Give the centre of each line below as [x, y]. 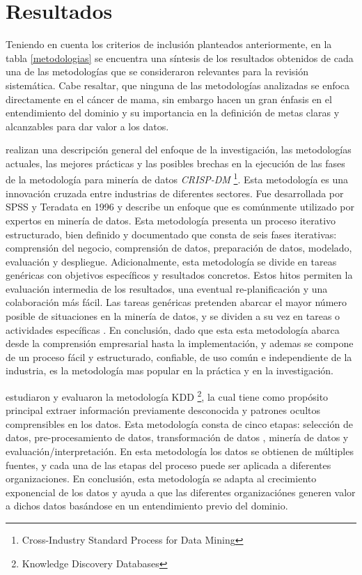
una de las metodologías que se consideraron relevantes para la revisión [157, 71]
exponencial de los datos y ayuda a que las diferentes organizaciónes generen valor [181, 492]
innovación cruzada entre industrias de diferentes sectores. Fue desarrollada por [175, 193]
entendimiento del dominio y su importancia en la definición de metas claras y [173, 113]
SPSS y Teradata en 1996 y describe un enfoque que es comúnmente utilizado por [180, 207]
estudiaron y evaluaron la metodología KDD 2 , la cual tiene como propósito [167, 396]
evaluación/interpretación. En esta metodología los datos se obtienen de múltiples [180, 451]
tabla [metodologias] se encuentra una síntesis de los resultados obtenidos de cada [180, 58]
